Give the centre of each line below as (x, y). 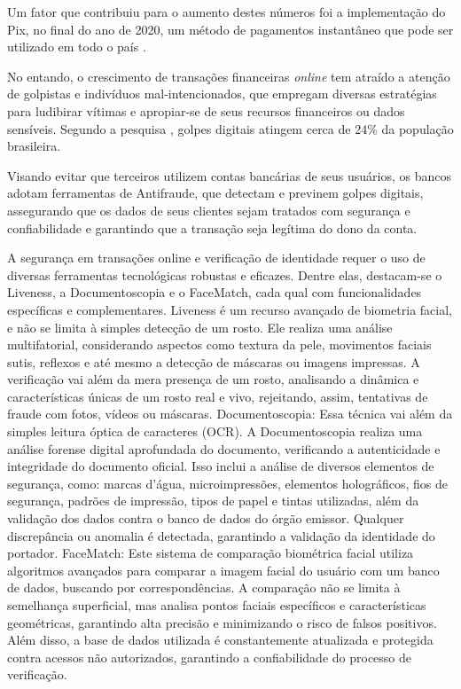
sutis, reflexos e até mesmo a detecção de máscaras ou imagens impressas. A (214, 361)
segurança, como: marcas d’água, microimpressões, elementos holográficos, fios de (227, 483)
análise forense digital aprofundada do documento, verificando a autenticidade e (224, 448)
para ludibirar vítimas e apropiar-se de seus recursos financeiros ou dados (206, 110)
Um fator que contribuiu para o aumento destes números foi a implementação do (227, 12)
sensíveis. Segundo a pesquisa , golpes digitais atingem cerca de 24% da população (230, 128)
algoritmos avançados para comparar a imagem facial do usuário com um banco (223, 570)
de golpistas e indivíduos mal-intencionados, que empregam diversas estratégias (222, 94)
